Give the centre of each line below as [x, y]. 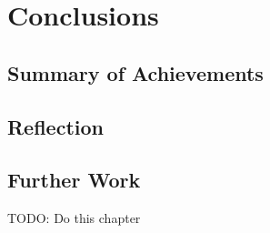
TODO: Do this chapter [74, 218]
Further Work [74, 180]
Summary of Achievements [135, 72]
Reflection [55, 126]
